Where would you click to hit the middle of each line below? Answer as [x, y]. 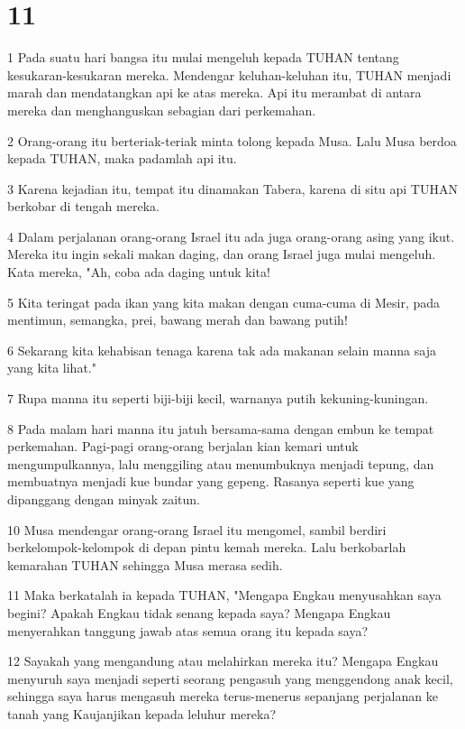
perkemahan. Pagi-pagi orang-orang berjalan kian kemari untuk [183, 446]
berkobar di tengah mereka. [83, 206]
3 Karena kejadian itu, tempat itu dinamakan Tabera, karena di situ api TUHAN [232, 188]
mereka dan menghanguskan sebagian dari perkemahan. [162, 110]
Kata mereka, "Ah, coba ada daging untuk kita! [139, 272]
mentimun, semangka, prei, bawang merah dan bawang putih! [178, 320]
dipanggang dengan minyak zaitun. [104, 499]
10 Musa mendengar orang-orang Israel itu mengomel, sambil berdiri [197, 529]
